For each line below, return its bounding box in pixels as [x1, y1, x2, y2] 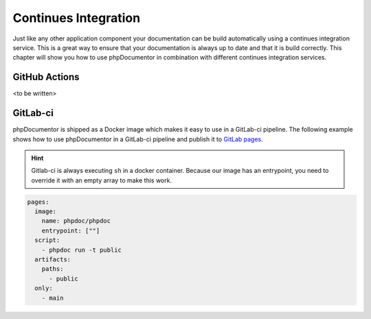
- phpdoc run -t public [41, 246, 122, 254]
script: [34, 237, 60, 244]
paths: [41, 265, 64, 273]
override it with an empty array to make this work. [31, 176, 172, 185]
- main [41, 294, 64, 302]
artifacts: [34, 256, 71, 263]
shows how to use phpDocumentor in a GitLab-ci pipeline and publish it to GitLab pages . [12, 134, 264, 143]
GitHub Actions [12, 71, 80, 83]
